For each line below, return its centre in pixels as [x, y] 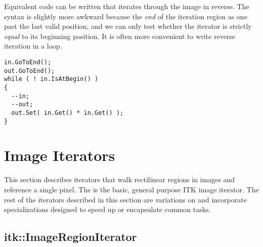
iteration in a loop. [33, 46]
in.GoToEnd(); [28, 62]
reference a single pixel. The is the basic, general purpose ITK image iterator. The [131, 189]
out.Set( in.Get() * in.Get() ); [68, 113]
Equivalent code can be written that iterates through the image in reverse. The [127, 6]
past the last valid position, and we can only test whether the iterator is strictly [128, 26]
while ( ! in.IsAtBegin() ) [51, 79]
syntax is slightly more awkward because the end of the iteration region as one [126, 16]
